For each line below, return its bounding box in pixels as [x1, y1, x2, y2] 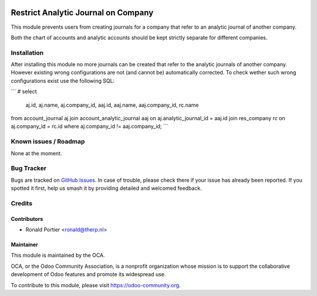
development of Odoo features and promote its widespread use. [11, 271, 166, 278]
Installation [11, 49, 44, 57]
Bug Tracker [11, 164, 47, 172]
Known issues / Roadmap [11, 138, 85, 146]
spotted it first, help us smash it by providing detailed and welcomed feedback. [11, 185, 202, 192]
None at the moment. [11, 149, 62, 156]
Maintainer [11, 241, 38, 249]
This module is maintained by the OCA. [11, 252, 105, 259]
